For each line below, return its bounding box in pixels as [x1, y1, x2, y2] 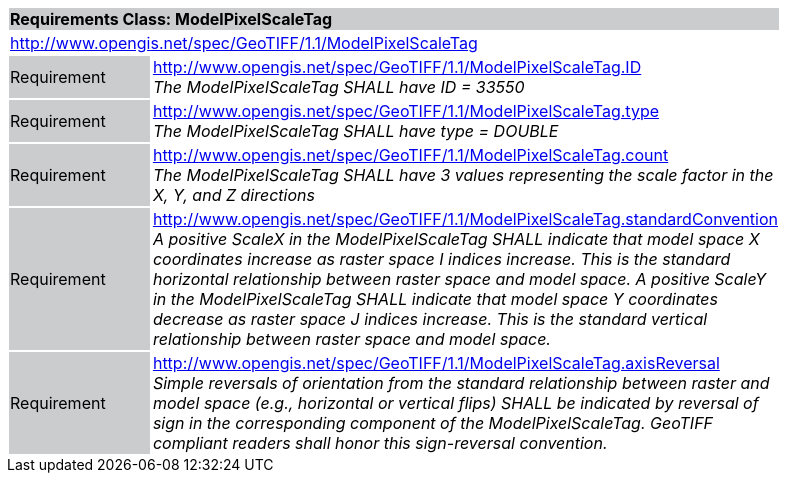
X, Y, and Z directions [152, 185, 315, 205]
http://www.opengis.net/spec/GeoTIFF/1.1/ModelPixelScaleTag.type [152, 101, 660, 121]
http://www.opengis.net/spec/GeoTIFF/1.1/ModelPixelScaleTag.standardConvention [152, 209, 778, 229]
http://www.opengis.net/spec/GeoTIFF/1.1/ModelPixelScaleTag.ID [152, 57, 642, 77]
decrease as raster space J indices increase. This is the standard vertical [152, 309, 708, 329]
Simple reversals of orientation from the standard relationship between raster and [152, 373, 770, 393]
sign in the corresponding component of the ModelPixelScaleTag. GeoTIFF [152, 413, 714, 433]
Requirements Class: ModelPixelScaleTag [10, 9, 333, 29]
